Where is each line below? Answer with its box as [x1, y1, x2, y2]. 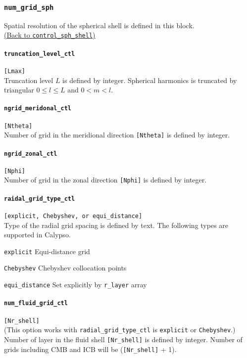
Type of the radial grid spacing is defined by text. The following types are [4, 220, 229, 230]
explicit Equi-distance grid [4, 246, 90, 256]
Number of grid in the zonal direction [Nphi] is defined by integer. [4, 175, 207, 185]
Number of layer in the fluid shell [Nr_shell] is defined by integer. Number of [4, 334, 243, 344]
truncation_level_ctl [4, 50, 75, 57]
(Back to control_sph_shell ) [4, 30, 96, 40]
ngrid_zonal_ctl [4, 150, 57, 157]
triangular [4, 85, 34, 95]
